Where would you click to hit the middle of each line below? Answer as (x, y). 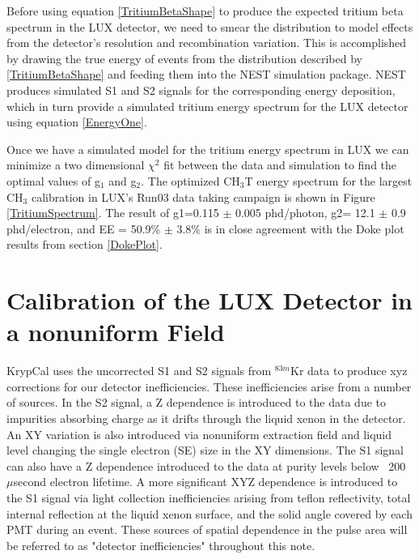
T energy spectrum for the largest (328, 180)
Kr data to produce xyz (349, 371)
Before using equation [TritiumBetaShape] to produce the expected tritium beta (205, 11)
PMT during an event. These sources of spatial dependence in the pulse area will (207, 529)
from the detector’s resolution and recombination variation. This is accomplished (207, 43)
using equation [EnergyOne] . (77, 122)
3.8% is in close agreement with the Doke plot (290, 228)
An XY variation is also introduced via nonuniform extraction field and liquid (199, 434)
